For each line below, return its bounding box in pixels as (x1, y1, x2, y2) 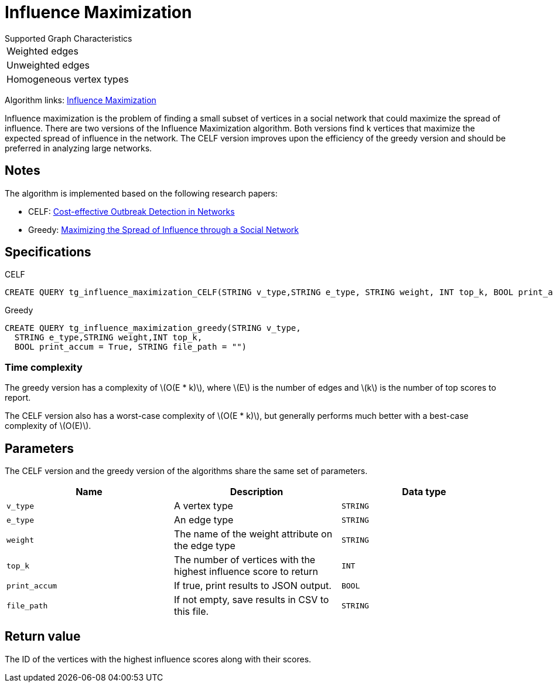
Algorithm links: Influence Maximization (5, 94, 156, 105)
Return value (5, 629, 81, 644)
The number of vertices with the (173, 554, 316, 566)
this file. (173, 605, 209, 618)
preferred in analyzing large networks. (5, 143, 152, 153)
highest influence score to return (173, 566, 318, 578)
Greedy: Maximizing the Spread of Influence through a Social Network (28, 224, 299, 235)
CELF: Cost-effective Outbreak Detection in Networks (28, 206, 235, 216)
